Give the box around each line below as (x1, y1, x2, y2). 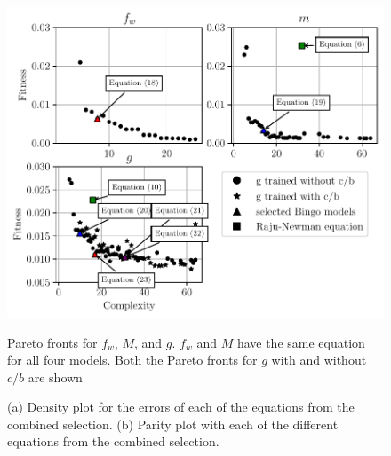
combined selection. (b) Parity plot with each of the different (7, 414, 339, 433)
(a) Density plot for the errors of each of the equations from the (7, 397, 355, 416)
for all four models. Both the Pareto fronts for (7, 350, 258, 369)
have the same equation (236, 333, 365, 351)
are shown (28, 367, 83, 386)
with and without (271, 350, 367, 369)
